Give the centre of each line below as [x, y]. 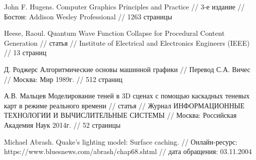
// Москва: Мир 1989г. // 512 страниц [63, 79]
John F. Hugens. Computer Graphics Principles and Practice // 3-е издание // [124, 6]
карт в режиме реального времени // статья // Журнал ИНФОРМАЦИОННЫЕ [124, 105]
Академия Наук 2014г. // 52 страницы [63, 124]
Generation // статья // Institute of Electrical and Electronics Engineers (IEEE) [127, 42]
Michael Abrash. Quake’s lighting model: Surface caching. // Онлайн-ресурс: [121, 141]
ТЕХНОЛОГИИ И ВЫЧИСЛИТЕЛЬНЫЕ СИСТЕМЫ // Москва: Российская [120, 115]
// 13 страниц [25, 52]
